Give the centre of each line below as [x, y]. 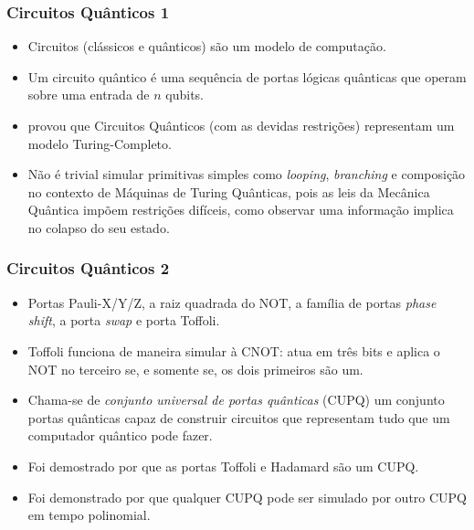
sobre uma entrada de [89, 95]
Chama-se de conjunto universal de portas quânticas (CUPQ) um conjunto [236, 400]
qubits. [185, 95]
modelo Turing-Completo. [100, 143]
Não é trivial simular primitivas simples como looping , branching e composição [247, 174]
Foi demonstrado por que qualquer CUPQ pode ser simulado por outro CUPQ [248, 497]
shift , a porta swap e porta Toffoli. [124, 320]
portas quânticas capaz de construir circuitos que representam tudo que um [239, 417]
